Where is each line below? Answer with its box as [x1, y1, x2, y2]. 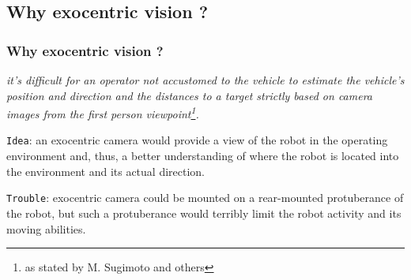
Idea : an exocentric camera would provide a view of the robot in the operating [6, 132, 388, 148]
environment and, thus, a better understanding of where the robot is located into [6, 147, 399, 164]
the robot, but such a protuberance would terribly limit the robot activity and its [6, 204, 402, 221]
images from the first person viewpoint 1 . [6, 103, 199, 121]
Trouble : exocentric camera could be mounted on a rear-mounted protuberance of [6, 189, 404, 206]
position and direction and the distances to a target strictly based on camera [6, 87, 373, 103]
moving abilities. [6, 220, 86, 237]
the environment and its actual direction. [6, 162, 205, 179]
